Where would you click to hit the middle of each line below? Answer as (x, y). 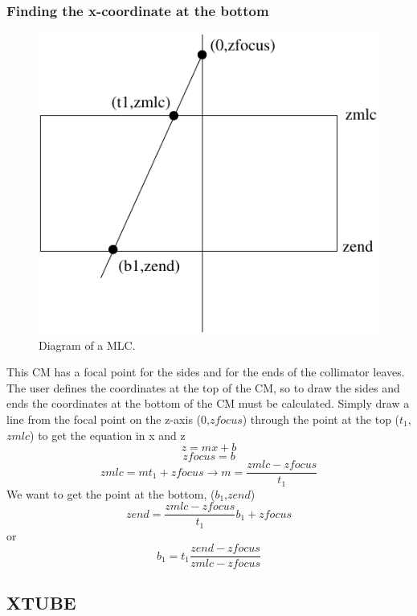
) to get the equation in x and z (108, 435)
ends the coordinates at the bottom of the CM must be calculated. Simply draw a (208, 403)
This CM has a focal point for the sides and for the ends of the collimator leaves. (206, 372)
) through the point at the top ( (321, 419)
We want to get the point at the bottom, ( (111, 493)
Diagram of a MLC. (87, 345)
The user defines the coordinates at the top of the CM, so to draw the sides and (203, 387)
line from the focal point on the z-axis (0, (108, 419)
